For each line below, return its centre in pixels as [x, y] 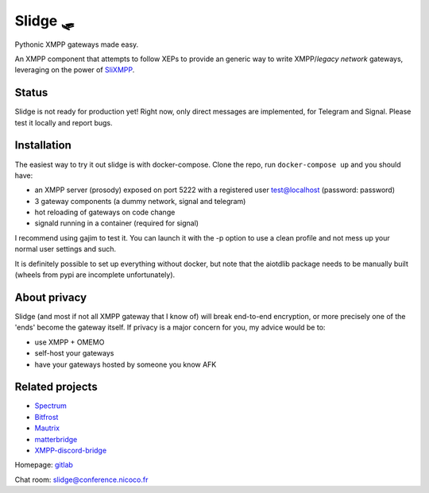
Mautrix [47, 428]
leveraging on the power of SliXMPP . [75, 70]
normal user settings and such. [66, 249]
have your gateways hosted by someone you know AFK [126, 364]
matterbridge [56, 439]
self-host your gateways [74, 353]
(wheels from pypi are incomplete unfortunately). [95, 275]
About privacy [51, 297]
